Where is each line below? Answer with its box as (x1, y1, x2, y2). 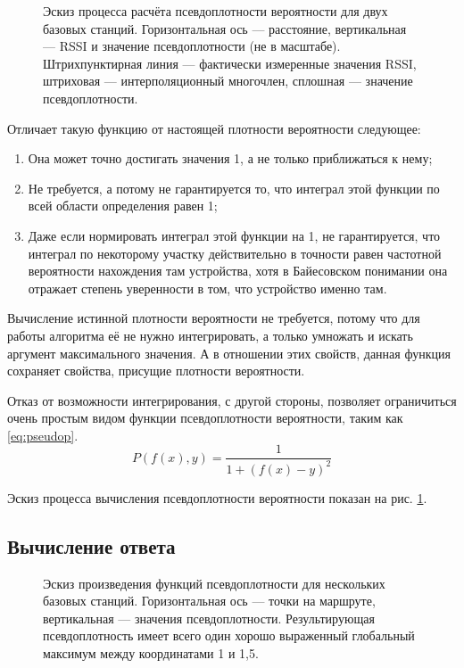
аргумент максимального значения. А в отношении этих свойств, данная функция (7, 343, 451, 362)
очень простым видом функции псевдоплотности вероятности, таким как (7, 408, 403, 427)
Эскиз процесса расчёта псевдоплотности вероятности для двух (43, 2, 388, 20)
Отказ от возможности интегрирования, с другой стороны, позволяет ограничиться (7, 391, 457, 409)
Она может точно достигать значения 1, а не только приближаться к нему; (28, 149, 433, 168)
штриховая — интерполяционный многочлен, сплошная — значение (43, 71, 413, 90)
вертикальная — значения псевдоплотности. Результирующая (43, 608, 375, 627)
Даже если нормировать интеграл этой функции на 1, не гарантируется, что (28, 226, 441, 244)
